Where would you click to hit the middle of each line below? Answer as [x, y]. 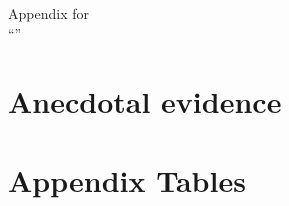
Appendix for [48, 13]
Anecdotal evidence [145, 101]
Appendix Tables [127, 179]
